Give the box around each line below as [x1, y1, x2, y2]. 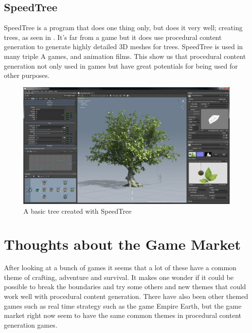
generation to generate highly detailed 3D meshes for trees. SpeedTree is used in [4, 41, 243, 52]
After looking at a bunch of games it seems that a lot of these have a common [4, 262, 236, 273]
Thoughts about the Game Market [4, 234, 241, 254]
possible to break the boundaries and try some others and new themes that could [4, 281, 246, 292]
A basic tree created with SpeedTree [23, 205, 132, 216]
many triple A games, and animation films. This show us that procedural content [4, 51, 246, 61]
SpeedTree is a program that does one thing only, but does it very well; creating [4, 22, 243, 33]
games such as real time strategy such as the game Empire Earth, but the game [4, 300, 242, 311]
